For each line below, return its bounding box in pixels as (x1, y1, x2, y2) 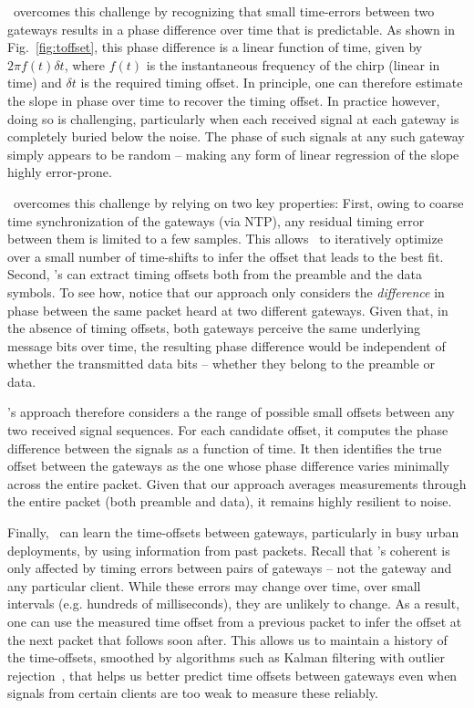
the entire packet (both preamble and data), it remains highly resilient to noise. (7, 492, 452, 511)
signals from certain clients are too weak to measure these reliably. (7, 683, 378, 703)
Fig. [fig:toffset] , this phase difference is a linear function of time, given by (7, 37, 423, 57)
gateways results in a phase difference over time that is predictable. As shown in (7, 19, 456, 38)
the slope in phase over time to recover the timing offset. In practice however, (7, 90, 440, 109)
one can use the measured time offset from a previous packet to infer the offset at (7, 612, 462, 630)
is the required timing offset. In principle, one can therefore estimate (80, 73, 463, 92)
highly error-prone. (7, 162, 112, 182)
